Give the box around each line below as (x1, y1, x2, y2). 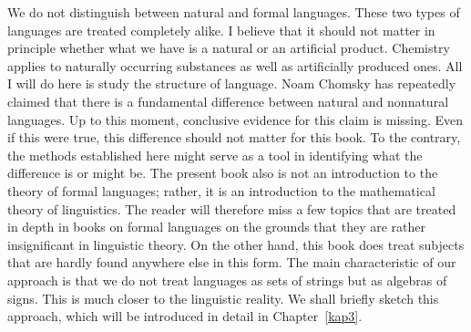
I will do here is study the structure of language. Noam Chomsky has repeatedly (7, 74, 456, 93)
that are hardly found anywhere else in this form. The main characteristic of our (7, 253, 456, 272)
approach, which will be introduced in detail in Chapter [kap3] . (7, 306, 363, 326)
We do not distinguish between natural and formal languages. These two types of (7, 3, 460, 21)
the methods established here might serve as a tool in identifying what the (7, 145, 423, 164)
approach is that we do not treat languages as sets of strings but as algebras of (7, 270, 447, 289)
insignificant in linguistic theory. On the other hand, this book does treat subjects (7, 234, 465, 254)
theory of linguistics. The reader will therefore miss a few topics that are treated (7, 199, 456, 218)
